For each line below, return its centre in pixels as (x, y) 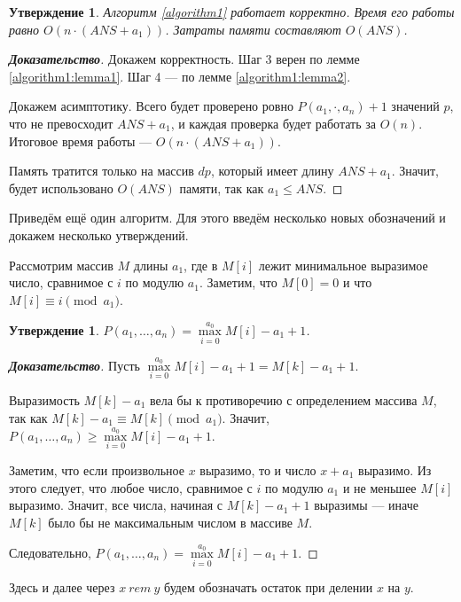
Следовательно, (50, 553)
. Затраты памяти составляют (253, 29)
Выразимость (44, 400)
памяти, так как (222, 188)
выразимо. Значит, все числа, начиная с (116, 505)
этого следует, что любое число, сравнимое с (131, 487)
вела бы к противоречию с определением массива (284, 400)
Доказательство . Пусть (74, 365)
